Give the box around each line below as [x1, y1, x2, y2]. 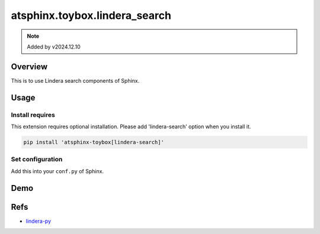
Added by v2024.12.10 [27, 43, 81, 50]
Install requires [11, 110, 56, 119]
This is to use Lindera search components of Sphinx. [11, 77, 140, 84]
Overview [11, 61, 48, 71]
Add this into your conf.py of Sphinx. [11, 167, 104, 174]
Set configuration [11, 155, 63, 164]
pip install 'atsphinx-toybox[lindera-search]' [23, 139, 164, 145]
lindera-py [25, 217, 52, 225]
